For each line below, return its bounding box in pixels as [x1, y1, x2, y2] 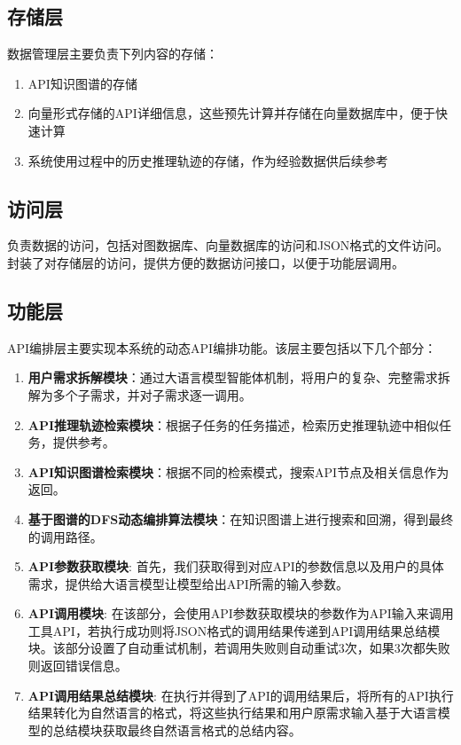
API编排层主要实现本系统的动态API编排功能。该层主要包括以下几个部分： [7, 338, 437, 357]
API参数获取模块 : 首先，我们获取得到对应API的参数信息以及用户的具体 [27, 557, 444, 576]
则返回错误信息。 [27, 656, 128, 675]
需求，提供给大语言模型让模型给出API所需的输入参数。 [27, 574, 348, 592]
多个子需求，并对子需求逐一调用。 [52, 385, 252, 404]
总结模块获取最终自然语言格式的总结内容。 [52, 720, 301, 739]
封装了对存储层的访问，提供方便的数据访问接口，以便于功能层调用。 [7, 253, 404, 271]
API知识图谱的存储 [27, 74, 137, 92]
